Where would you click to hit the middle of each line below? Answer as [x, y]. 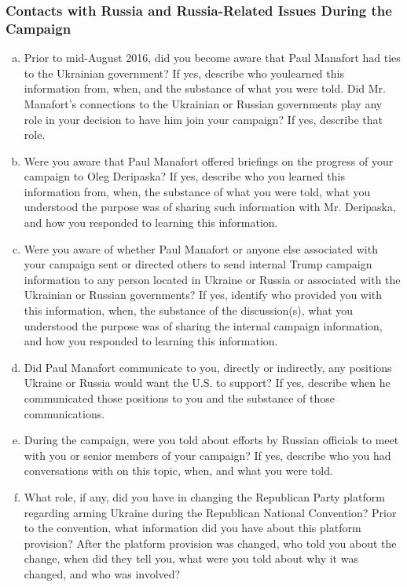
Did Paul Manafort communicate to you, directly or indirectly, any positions [208, 367]
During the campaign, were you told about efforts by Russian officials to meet [211, 440]
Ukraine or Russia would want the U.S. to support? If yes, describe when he [207, 383]
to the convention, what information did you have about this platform [192, 528]
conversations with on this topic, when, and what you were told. [178, 470]
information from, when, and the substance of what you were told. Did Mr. [205, 88]
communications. [64, 413]
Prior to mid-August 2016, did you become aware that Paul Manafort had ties [212, 58]
